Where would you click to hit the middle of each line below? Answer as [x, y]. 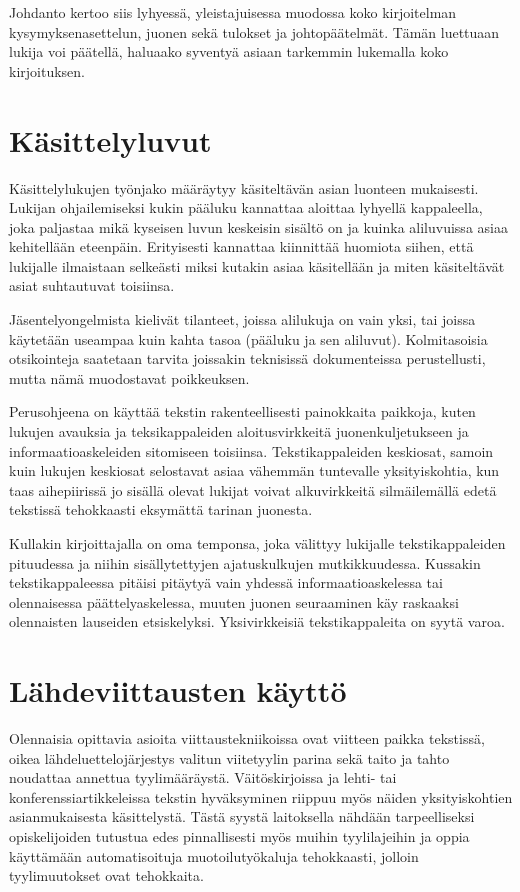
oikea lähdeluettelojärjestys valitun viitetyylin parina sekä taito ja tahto [229, 757]
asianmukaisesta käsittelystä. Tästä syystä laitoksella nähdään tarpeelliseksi [242, 816]
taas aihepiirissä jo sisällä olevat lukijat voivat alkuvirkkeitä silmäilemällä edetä [253, 489]
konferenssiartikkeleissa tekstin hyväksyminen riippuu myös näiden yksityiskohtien [261, 796]
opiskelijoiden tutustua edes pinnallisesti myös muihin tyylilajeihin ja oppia [239, 836]
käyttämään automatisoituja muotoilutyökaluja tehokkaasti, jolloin [214, 855]
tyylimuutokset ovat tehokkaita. [106, 875]
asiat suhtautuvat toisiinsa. [92, 285]
